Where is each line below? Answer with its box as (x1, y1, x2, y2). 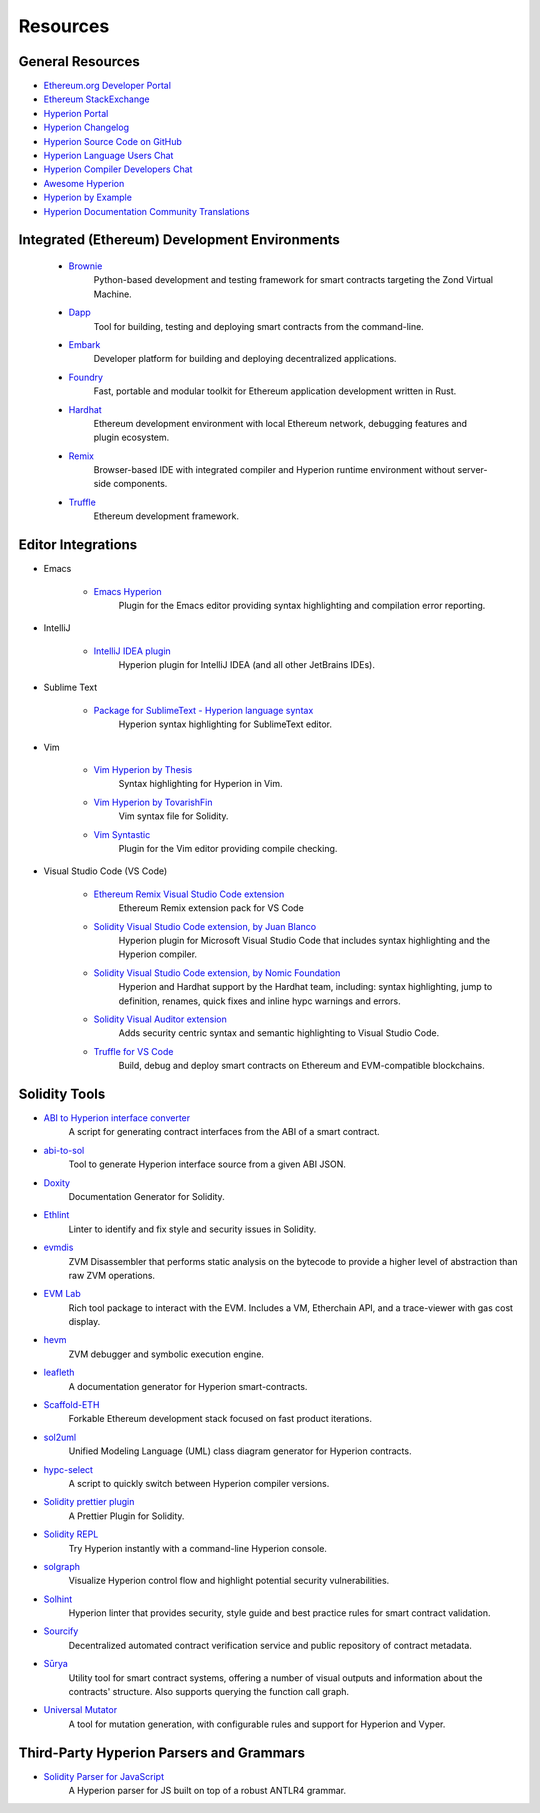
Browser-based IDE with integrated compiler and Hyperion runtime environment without (93, 464, 456, 476)
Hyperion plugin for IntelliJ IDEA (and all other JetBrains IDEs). (118, 659, 375, 671)
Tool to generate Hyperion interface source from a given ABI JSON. (68, 1158, 347, 1170)
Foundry (68, 371, 104, 383)
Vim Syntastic (93, 828, 151, 840)
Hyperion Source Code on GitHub (43, 135, 182, 147)
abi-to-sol (43, 1144, 85, 1156)
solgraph (43, 1560, 80, 1572)
